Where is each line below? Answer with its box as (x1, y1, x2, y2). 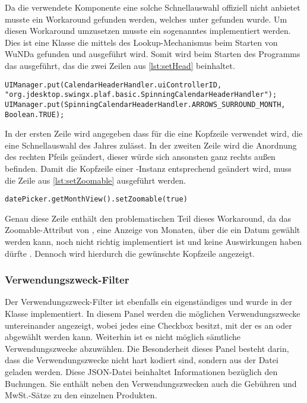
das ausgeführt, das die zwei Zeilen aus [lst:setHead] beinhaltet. (5, 59, 235, 71)
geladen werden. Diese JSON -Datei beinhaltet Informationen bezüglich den (5, 365, 278, 377)
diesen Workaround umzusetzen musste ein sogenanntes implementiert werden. (5, 24, 291, 37)
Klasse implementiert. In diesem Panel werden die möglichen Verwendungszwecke (5, 307, 300, 319)
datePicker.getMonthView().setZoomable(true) (5, 195, 188, 204)
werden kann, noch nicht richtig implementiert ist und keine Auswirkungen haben (5, 235, 302, 247)
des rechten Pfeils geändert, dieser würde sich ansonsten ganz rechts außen (5, 150, 276, 163)
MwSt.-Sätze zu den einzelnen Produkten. (5, 389, 157, 401)
